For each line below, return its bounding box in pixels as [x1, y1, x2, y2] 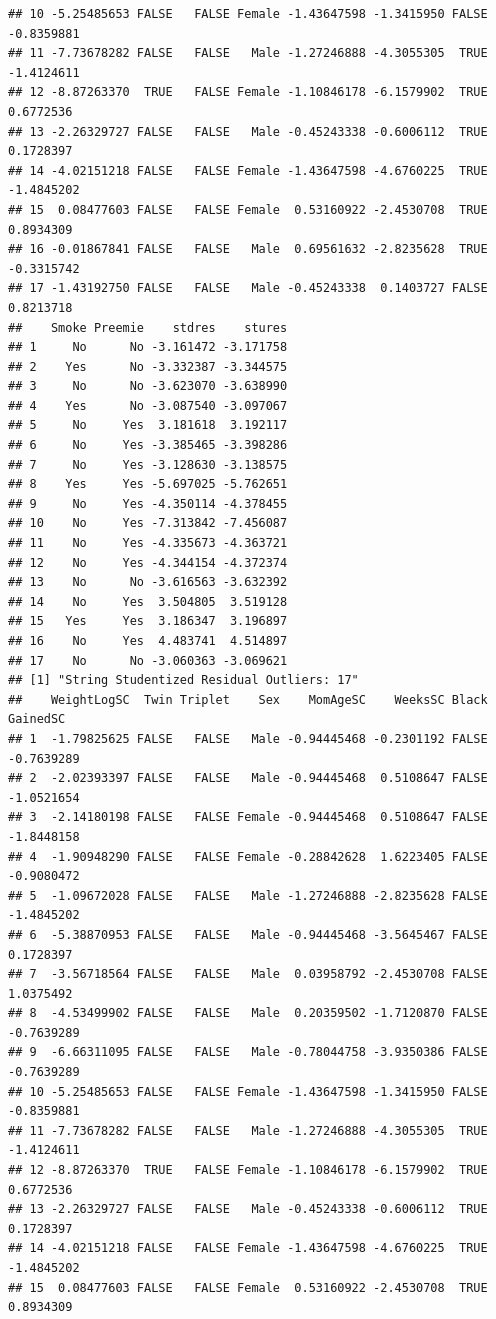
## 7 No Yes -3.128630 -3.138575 [8, 457, 288, 472]
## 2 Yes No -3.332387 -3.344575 [8, 359, 288, 374]
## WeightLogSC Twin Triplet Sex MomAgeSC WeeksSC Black [8, 692, 488, 707]
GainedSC [8, 712, 66, 727]
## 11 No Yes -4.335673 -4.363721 [8, 536, 288, 551]
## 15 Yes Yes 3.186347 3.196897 [8, 614, 288, 629]
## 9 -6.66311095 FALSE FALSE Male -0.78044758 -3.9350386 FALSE [8, 1045, 488, 1060]
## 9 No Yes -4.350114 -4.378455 [8, 496, 288, 511]
